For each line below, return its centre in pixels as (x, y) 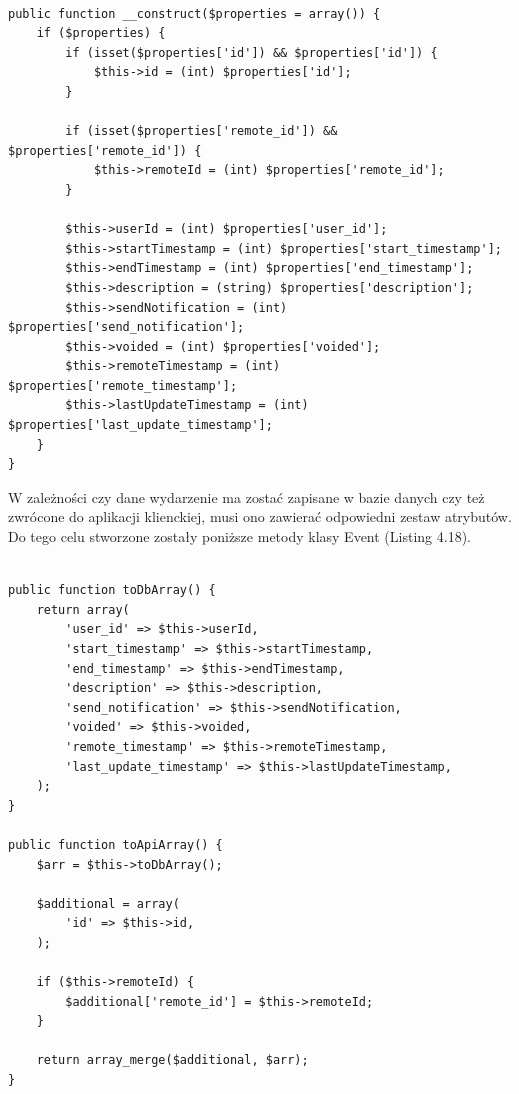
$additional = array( (108, 903)
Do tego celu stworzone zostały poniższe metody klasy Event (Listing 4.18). (239, 536)
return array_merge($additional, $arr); (172, 1060)
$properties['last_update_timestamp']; (140, 425)
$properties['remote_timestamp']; (123, 385)
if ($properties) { (101, 33)
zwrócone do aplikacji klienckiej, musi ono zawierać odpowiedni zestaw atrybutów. (260, 516)
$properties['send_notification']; (126, 327)
